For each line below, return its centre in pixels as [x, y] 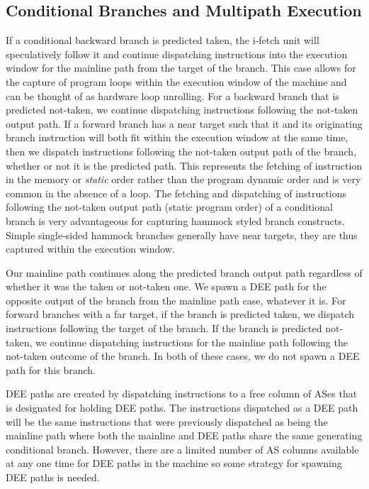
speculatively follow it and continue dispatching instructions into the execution [177, 54]
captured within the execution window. [90, 249]
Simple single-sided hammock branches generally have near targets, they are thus [182, 235]
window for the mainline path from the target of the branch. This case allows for [181, 68]
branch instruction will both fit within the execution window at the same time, [177, 137]
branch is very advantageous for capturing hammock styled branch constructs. [175, 220]
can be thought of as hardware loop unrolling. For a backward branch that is [172, 95]
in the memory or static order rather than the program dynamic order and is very [183, 179]
